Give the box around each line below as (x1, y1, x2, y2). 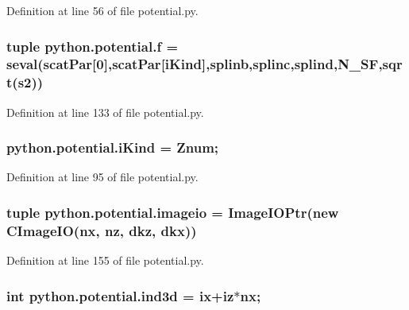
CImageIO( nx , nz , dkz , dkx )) (6, 220, 197, 240)
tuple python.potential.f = (6, 36, 179, 56)
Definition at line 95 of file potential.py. (6, 169, 199, 185)
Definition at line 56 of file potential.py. (6, 2, 199, 18)
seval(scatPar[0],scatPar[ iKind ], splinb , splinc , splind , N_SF (6, 54, 379, 74)
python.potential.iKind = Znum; (6, 138, 219, 157)
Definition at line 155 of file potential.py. (6, 252, 204, 269)
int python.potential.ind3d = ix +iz (6, 285, 234, 305)
